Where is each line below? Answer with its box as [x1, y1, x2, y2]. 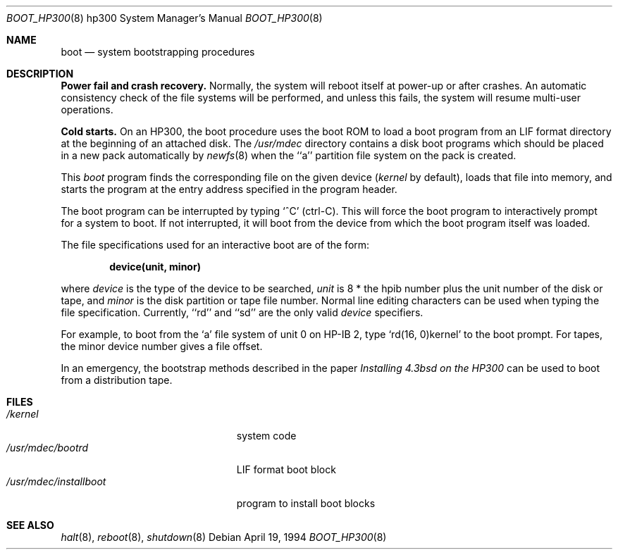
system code [236, 430, 297, 442]
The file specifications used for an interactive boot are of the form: [61, 239, 370, 251]
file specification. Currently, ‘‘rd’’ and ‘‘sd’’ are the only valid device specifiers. [61, 306, 424, 318]
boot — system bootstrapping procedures [61, 46, 255, 58]
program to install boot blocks [236, 497, 376, 509]
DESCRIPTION [6, 68, 74, 80]
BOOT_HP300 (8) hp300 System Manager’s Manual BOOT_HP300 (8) [6, 12, 323, 24]
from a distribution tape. [61, 374, 173, 386]
